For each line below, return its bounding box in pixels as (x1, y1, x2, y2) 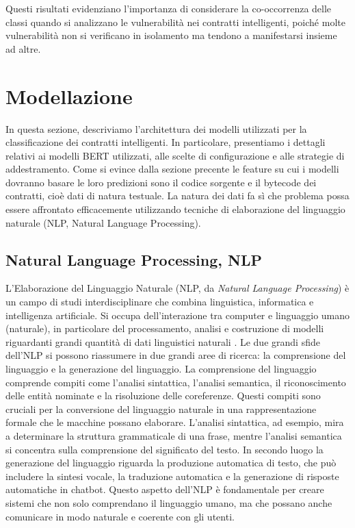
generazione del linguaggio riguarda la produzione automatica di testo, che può (5, 455, 337, 470)
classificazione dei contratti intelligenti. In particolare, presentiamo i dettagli (5, 135, 326, 149)
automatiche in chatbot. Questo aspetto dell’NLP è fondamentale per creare (5, 482, 324, 496)
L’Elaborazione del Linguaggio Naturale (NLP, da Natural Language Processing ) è (5, 281, 350, 295)
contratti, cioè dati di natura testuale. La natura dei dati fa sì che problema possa (5, 188, 350, 203)
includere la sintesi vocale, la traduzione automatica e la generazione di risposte (5, 468, 339, 483)
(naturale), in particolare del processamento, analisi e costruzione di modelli (5, 321, 324, 336)
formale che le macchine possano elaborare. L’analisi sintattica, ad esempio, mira (5, 415, 344, 429)
